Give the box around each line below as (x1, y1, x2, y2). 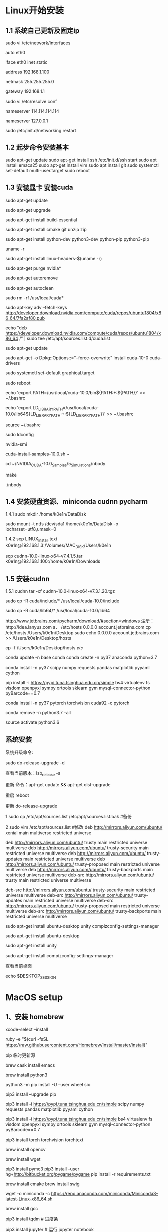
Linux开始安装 (5, 5, 64, 16)
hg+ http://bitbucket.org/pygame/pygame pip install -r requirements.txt (5, 1171, 151, 1177)
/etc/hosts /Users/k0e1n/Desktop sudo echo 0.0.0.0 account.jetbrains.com (5, 630, 159, 636)
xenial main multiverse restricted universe (5, 830, 92, 836)
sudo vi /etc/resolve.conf (5, 99, 57, 104)
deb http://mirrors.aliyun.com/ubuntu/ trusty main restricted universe (5, 839, 148, 845)
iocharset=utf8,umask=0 (5, 526, 57, 532)
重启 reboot (5, 792, 29, 798)
